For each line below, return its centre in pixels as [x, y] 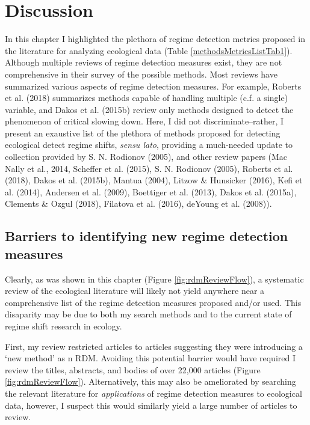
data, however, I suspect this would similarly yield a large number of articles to [151, 405]
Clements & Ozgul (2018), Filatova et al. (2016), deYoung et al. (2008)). [138, 203]
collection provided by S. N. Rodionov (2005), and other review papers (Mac [146, 157]
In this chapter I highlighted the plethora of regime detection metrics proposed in [155, 39]
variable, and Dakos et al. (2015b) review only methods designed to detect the [149, 109]
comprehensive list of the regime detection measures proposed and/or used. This [153, 302]
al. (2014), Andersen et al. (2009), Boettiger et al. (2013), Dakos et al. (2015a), [151, 191]
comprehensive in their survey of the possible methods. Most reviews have [141, 74]
